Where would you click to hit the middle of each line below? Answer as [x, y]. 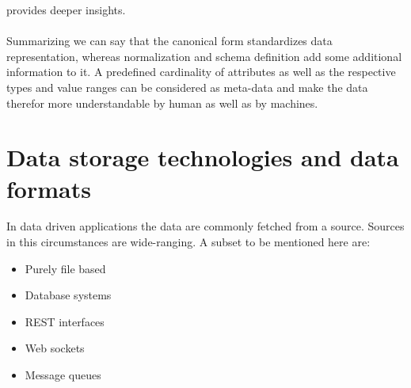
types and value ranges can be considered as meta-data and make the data [187, 87]
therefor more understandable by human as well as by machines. [162, 103]
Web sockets [55, 348]
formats [49, 188]
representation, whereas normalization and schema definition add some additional [204, 56]
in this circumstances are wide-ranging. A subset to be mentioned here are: [188, 242]
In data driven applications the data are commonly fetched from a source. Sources [205, 226]
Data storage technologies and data [203, 157]
